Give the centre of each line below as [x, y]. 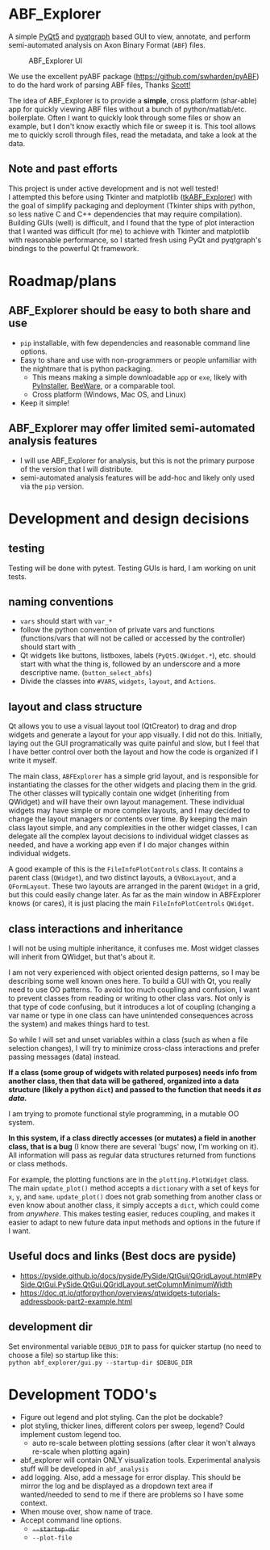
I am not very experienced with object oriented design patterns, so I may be [134, 972]
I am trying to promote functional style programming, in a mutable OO [124, 1114]
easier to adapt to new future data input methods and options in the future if [134, 1222]
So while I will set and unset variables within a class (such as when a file [128, 1040]
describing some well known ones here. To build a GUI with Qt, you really [130, 981]
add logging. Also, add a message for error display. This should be [131, 1477]
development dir [50, 1327]
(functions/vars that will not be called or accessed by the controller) [133, 638]
